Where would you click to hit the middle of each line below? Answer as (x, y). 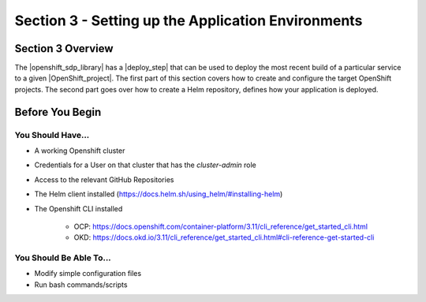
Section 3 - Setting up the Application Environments (189, 21)
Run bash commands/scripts (81, 285)
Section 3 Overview (64, 48)
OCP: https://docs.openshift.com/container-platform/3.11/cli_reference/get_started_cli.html (221, 226)
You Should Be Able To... (63, 258)
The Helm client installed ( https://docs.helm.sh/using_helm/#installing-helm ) (159, 194)
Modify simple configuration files (88, 274)
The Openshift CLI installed (78, 208)
